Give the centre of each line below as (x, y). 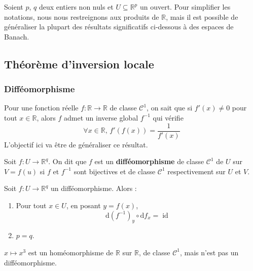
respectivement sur (196, 171)
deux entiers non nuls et (76, 7)
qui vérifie (168, 117)
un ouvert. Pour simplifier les (185, 7)
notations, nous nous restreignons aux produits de (82, 16)
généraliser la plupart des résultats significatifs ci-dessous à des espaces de (119, 27)
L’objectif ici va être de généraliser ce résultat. (76, 144)
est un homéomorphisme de (71, 252)
